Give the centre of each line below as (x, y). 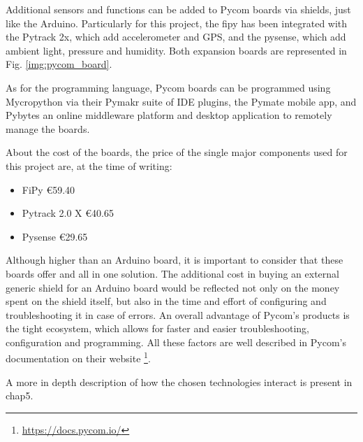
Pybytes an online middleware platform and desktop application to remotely (169, 115)
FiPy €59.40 (49, 189)
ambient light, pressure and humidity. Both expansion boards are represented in (176, 50)
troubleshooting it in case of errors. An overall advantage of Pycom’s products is (178, 314)
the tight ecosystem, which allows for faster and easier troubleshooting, (157, 328)
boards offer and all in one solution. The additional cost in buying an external (172, 273)
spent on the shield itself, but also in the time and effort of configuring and (166, 301)
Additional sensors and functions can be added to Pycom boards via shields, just (178, 9)
